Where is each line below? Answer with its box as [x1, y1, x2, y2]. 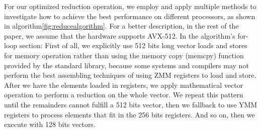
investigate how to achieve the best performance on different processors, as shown [4, 11, 255, 21]
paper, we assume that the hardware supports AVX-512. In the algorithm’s [4, 30, 235, 41]
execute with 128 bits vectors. [4, 119, 96, 129]
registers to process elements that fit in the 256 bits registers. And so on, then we [4, 109, 255, 119]
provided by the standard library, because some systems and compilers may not [4, 60, 249, 70]
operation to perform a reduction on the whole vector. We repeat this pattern [4, 89, 243, 100]
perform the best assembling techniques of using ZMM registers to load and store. [4, 70, 256, 80]
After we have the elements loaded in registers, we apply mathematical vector [4, 79, 243, 90]
